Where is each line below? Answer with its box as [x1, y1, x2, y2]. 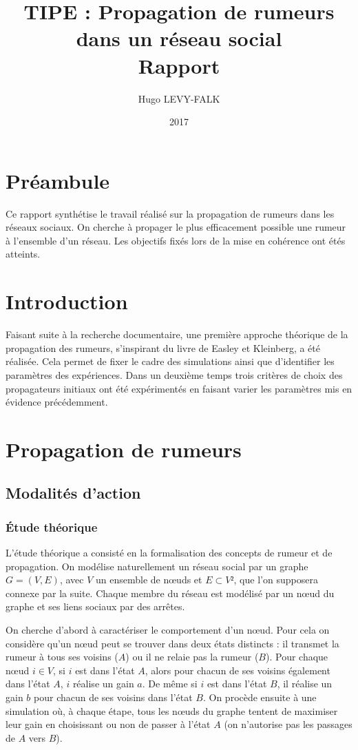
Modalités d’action [6, 482, 141, 503]
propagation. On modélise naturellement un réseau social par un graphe [6, 559, 308, 573]
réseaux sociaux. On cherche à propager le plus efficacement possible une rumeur [6, 220, 346, 234]
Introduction [6, 287, 128, 315]
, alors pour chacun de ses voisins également [145, 663, 330, 677]
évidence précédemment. [6, 395, 108, 409]
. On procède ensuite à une [202, 690, 317, 704]
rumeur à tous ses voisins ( [6, 649, 118, 664]
